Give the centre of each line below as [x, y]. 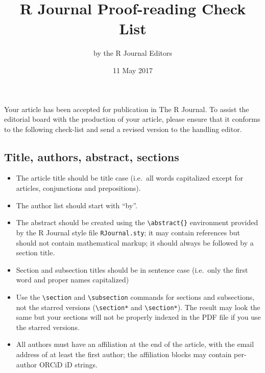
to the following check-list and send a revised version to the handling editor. [123, 129]
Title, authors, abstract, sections [92, 156]
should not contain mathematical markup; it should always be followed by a [135, 242]
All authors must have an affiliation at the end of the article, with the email [135, 344]
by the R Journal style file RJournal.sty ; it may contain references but [128, 232]
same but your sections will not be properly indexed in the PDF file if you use [138, 317]
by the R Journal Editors [133, 53]
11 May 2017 [133, 70]
